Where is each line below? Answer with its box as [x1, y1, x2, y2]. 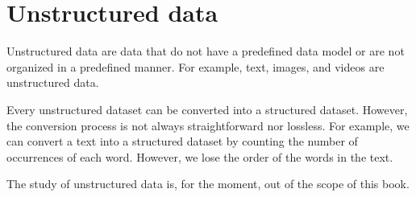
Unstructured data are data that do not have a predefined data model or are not [6, 43, 405, 60]
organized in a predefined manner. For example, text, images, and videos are [6, 58, 385, 75]
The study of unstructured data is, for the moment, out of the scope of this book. [6, 175, 410, 192]
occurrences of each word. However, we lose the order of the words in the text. [6, 148, 393, 165]
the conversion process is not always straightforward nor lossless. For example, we [6, 117, 410, 133]
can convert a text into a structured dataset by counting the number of [6, 133, 358, 150]
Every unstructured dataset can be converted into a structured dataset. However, [6, 101, 408, 117]
